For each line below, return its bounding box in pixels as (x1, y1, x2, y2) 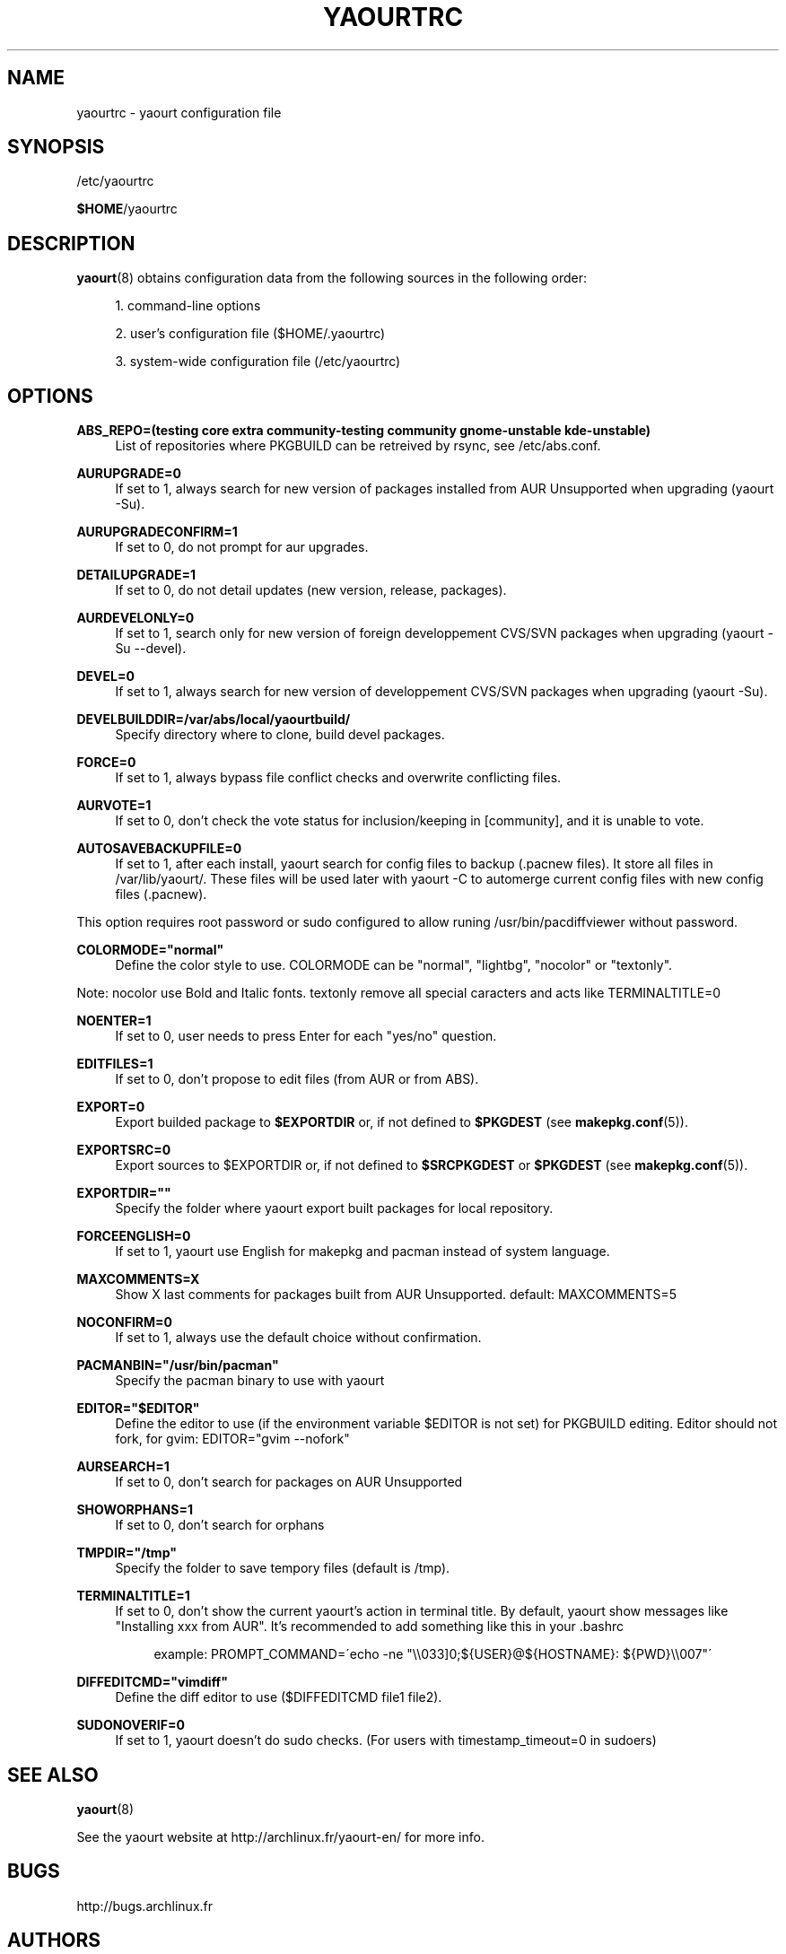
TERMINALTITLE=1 (76, 1588, 190, 1604)
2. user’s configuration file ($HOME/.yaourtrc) (115, 326, 386, 342)
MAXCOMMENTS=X (76, 1271, 200, 1287)
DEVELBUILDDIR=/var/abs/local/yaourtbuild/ (76, 711, 351, 728)
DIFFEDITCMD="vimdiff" (76, 1674, 228, 1690)
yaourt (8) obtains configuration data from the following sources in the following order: (76, 270, 588, 286)
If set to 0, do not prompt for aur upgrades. (115, 539, 369, 555)
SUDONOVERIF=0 (76, 1717, 185, 1733)
